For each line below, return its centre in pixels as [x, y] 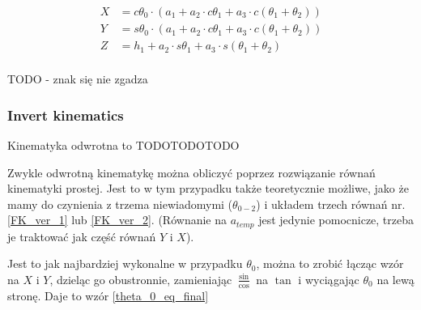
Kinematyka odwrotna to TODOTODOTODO [123, 144]
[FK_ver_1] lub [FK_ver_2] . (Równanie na [117, 220]
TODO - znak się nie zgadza [78, 79]
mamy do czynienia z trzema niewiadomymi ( [120, 204]
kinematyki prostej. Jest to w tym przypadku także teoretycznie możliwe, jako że [208, 188]
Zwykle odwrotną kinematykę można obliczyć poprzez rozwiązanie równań [191, 172]
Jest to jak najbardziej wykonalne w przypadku [125, 263]
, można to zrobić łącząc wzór [330, 263]
